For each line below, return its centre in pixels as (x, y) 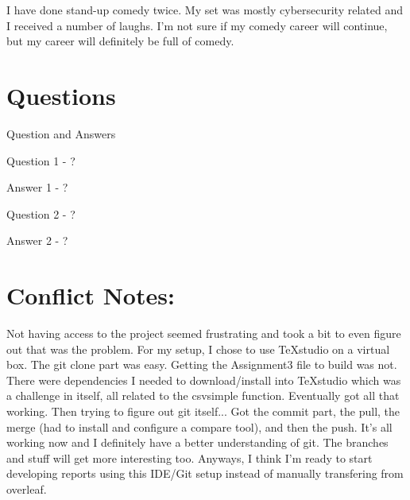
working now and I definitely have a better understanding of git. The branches (197, 442)
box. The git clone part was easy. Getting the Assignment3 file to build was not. (202, 364)
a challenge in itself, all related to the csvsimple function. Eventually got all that (203, 395)
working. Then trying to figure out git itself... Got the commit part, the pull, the (203, 411)
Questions (61, 95)
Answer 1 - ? (37, 187)
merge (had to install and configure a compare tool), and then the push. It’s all (199, 426)
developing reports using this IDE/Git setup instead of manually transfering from (205, 473)
